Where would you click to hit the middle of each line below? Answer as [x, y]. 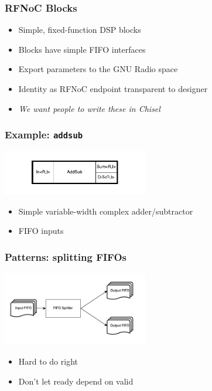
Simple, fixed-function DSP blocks [80, 30]
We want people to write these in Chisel [89, 108]
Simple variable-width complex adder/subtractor [106, 211]
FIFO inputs [41, 231]
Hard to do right [48, 361]
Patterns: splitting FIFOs [66, 256]
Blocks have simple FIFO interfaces [82, 49]
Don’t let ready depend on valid [76, 381]
